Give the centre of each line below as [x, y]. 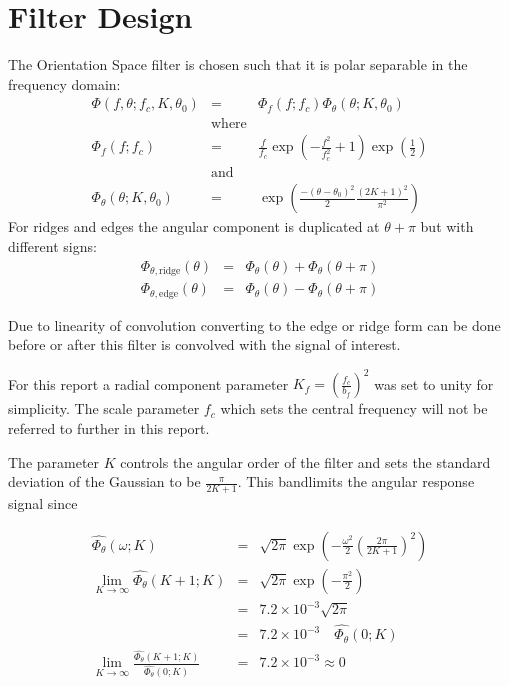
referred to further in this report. [109, 427]
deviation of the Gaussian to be [104, 481]
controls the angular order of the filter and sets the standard [305, 461]
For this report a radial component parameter [148, 383]
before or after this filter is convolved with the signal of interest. [204, 344]
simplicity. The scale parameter [104, 408]
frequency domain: [64, 83]
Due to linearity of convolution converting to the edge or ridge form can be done [254, 324]
